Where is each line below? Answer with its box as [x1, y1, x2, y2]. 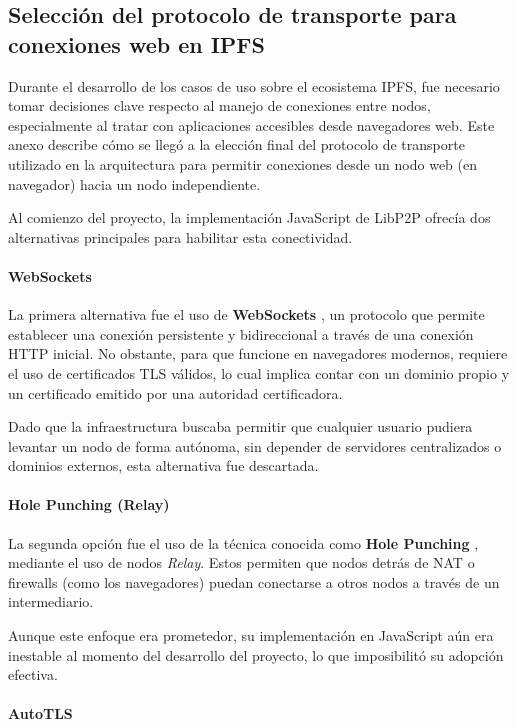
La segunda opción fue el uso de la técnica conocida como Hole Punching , [8, 532, 479, 553]
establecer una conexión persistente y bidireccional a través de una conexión [8, 323, 474, 344]
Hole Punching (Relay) [8, 494, 170, 515]
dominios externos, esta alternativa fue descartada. [8, 455, 319, 476]
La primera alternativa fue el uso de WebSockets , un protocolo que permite [8, 304, 485, 325]
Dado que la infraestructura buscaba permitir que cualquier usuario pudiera [8, 416, 473, 437]
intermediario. [8, 591, 94, 612]
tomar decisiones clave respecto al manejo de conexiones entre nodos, [8, 95, 431, 116]
